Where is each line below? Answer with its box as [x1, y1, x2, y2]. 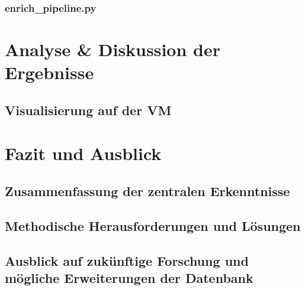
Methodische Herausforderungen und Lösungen [5, 216, 301, 234]
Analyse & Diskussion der [5, 37, 220, 61]
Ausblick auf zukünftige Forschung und [5, 251, 249, 269]
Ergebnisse [5, 60, 94, 84]
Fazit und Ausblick [5, 141, 162, 165]
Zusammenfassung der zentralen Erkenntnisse [5, 181, 290, 200]
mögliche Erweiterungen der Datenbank [5, 268, 253, 286]
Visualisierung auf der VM [5, 100, 172, 119]
